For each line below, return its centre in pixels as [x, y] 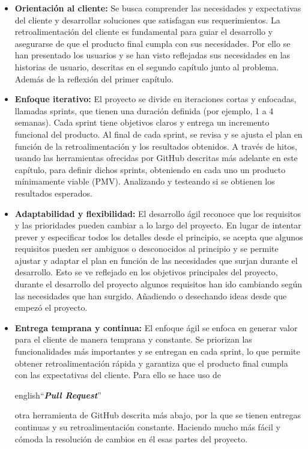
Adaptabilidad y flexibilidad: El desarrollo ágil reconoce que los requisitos [158, 213]
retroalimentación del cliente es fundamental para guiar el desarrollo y [144, 32]
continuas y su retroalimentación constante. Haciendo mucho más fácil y [147, 427]
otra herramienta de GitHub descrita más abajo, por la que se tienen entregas [158, 415]
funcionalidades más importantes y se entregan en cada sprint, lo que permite [157, 351]
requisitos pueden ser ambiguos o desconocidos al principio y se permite [146, 249]
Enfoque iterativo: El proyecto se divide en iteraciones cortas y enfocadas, [156, 99]
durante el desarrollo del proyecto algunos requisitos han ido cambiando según [158, 284]
